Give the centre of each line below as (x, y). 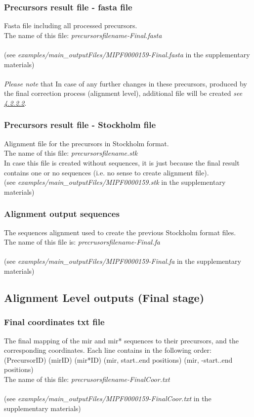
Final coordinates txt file (54, 322)
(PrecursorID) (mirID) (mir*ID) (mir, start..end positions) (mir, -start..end (118, 359)
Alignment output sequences (62, 214)
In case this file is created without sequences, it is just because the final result (122, 162)
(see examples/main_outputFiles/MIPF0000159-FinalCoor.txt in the (108, 398)
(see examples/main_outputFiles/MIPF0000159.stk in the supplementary (115, 182)
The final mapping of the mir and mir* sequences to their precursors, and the (121, 340)
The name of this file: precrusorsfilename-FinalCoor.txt (87, 379)
